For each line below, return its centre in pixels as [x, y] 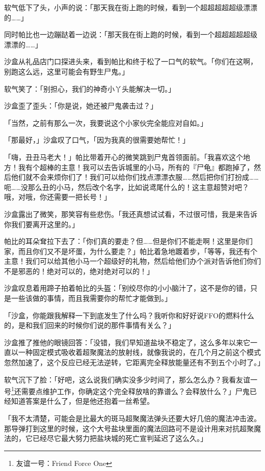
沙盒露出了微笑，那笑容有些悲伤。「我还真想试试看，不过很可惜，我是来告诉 [131, 214]
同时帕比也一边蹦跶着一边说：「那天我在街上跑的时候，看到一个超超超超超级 [131, 34]
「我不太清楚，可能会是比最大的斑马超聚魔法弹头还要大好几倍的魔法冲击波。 [132, 418]
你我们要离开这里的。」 [42, 224]
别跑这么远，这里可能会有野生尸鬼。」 [67, 71]
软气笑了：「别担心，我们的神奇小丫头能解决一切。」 [90, 88]
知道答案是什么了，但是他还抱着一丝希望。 [82, 401]
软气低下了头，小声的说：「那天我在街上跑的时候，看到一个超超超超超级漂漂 [131, 7]
